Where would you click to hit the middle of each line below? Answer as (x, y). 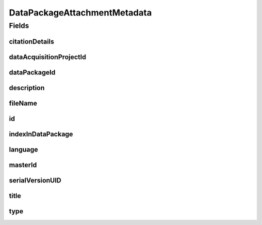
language (24, 149)
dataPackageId (32, 72)
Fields (19, 26)
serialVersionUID (35, 180)
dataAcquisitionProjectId (48, 57)
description (27, 88)
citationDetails (32, 41)
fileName (23, 103)
